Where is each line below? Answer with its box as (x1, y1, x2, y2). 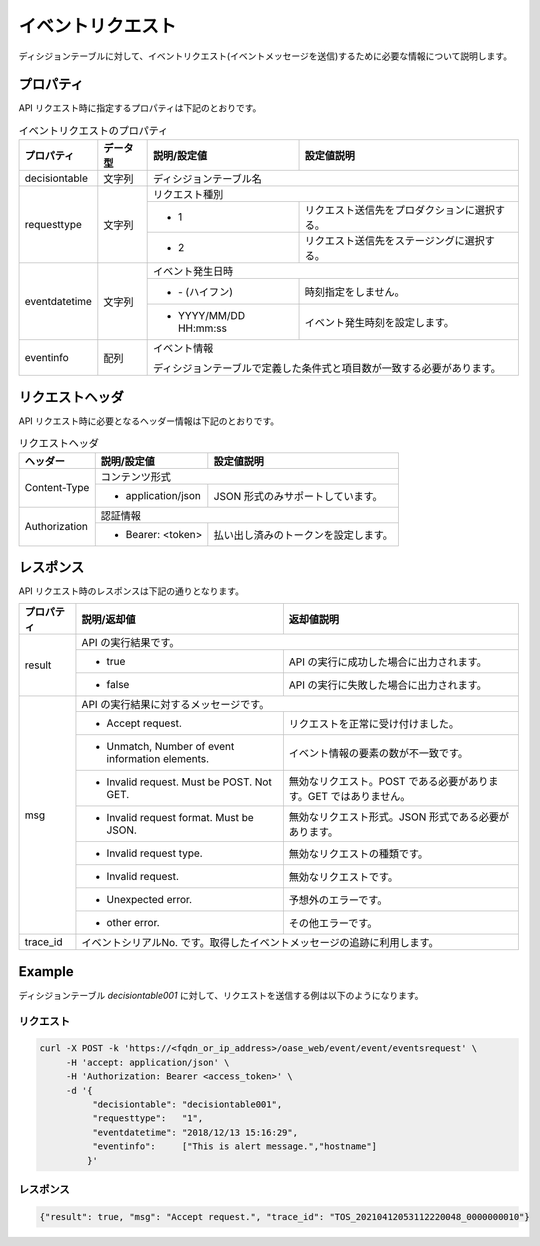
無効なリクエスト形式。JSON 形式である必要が (288, 810, 510, 824)
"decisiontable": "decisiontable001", (91, 1099, 283, 1110)
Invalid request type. (106, 846, 204, 860)
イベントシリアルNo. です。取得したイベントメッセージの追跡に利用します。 (81, 936, 439, 950)
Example (18, 963, 74, 980)
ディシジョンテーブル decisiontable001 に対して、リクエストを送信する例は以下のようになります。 (18, 989, 424, 1001)
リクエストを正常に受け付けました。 (288, 717, 460, 731)
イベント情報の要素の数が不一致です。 (288, 746, 469, 760)
